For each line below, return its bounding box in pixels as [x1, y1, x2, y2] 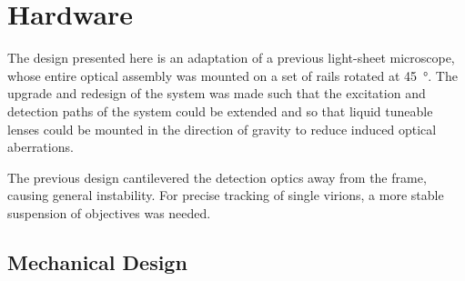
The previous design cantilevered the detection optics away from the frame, [7, 167, 427, 186]
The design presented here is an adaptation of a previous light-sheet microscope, [7, 48, 455, 67]
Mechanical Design [7, 247, 187, 276]
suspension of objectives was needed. [7, 203, 211, 222]
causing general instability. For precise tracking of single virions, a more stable [7, 186, 444, 205]
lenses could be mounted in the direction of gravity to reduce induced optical [7, 119, 437, 138]
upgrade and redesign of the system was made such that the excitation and [7, 84, 426, 103]
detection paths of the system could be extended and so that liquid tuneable [7, 101, 433, 120]
